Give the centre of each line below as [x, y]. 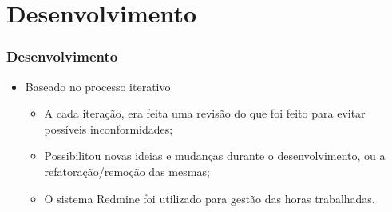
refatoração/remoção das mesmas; [127, 171]
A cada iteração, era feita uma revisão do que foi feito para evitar [205, 113]
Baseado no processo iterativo [98, 86]
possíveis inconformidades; [109, 128]
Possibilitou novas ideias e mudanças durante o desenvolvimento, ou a [215, 156]
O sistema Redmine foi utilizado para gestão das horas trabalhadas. [210, 198]
